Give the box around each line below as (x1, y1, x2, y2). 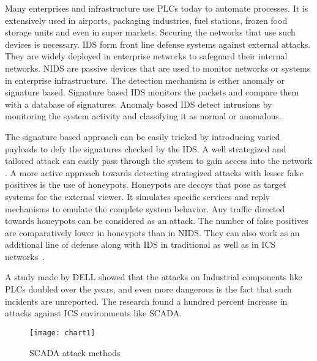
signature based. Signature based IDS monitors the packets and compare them (5, 86, 299, 99)
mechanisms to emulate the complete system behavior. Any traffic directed (5, 202, 285, 215)
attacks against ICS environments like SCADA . (5, 307, 182, 319)
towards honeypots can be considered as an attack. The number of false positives (5, 214, 308, 227)
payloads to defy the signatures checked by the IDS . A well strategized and (5, 142, 286, 155)
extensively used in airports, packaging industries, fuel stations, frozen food (5, 13, 288, 26)
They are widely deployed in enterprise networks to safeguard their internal (5, 50, 288, 62)
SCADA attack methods (29, 346, 121, 359)
